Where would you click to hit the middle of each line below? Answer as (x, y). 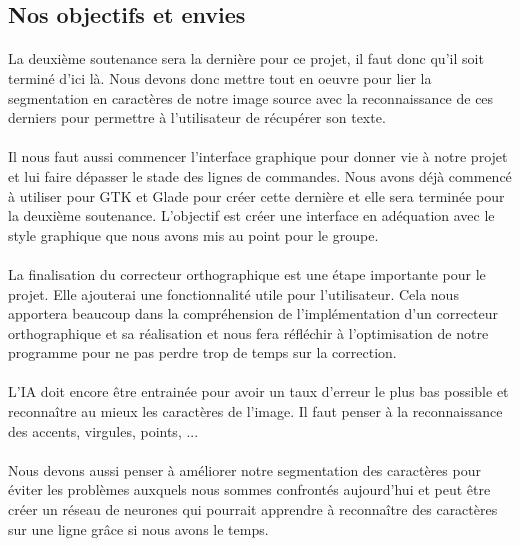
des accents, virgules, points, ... (103, 430)
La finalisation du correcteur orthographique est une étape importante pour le (247, 273)
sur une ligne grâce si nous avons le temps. (138, 528)
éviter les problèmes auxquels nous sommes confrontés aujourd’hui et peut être (249, 489)
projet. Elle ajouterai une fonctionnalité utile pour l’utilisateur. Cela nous (233, 293)
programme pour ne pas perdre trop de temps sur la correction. (202, 352)
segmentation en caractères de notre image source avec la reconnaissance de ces (251, 97)
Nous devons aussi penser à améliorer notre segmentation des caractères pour (244, 469)
